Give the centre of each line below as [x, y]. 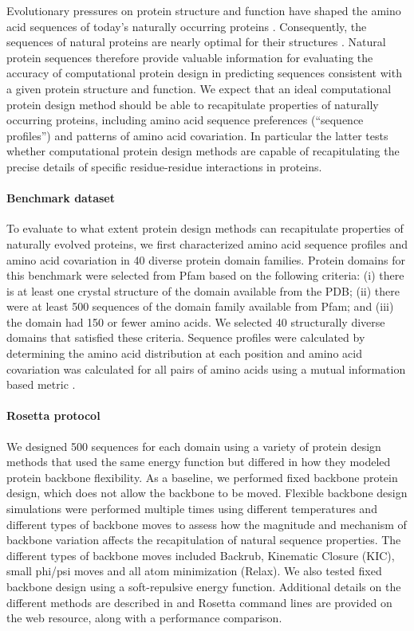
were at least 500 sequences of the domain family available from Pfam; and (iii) [200, 306]
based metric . [41, 384]
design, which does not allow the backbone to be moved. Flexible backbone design [207, 493]
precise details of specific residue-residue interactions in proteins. [164, 166]
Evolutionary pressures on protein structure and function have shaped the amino [204, 10]
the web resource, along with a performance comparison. [144, 618]
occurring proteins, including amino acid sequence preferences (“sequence [185, 120]
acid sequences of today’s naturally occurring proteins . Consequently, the [187, 26]
